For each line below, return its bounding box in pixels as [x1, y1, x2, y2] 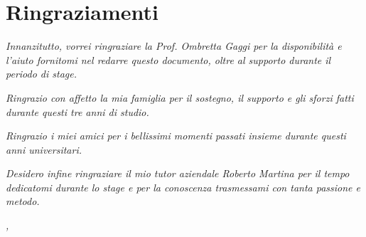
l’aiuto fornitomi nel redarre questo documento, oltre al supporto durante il [6, 52, 331, 67]
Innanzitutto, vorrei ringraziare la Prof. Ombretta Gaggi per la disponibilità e [6, 38, 342, 53]
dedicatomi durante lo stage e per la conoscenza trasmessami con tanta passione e [6, 179, 360, 194]
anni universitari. [6, 142, 82, 157]
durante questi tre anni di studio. [6, 104, 149, 119]
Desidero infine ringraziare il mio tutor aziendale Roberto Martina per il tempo [6, 166, 350, 181]
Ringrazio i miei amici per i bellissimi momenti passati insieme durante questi [6, 128, 346, 143]
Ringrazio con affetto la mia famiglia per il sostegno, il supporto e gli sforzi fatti [6, 90, 354, 105]
